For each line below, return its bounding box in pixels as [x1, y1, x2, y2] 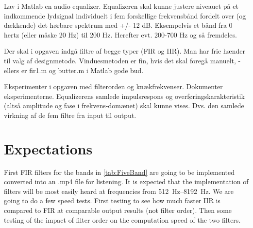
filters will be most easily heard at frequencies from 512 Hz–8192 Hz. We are [4, 186, 234, 196]
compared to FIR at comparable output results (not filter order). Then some [4, 205, 232, 215]
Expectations [4, 138, 93, 158]
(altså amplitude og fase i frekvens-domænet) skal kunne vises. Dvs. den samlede [4, 100, 244, 111]
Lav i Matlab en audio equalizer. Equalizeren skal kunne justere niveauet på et [4, 1, 238, 11]
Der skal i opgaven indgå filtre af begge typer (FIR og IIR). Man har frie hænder [4, 46, 245, 56]
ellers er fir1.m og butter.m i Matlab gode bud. [4, 65, 144, 75]
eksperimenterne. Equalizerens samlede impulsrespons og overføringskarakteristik [4, 91, 245, 101]
